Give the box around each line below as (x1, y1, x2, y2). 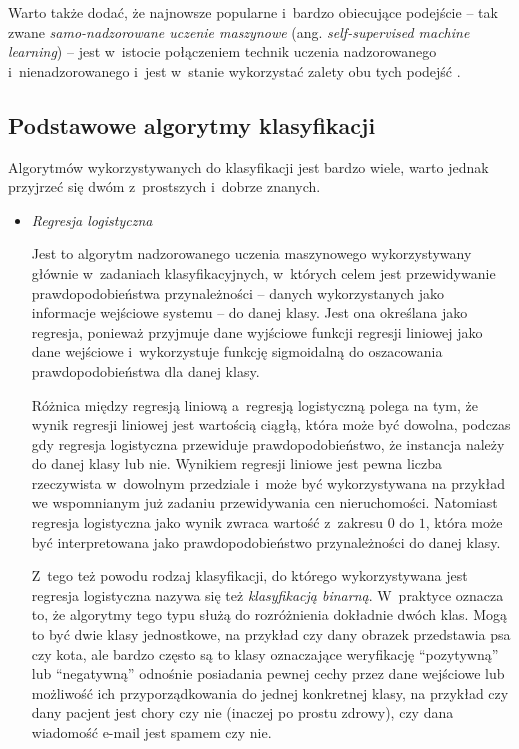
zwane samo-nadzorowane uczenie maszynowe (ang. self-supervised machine (8, 21, 470, 42)
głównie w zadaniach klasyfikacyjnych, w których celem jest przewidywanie (31, 262, 496, 283)
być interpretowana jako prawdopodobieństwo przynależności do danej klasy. (31, 531, 501, 552)
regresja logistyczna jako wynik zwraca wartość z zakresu (31, 512, 384, 533)
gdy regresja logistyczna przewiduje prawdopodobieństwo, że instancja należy (31, 433, 505, 454)
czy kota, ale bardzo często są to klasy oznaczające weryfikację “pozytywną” (31, 643, 499, 664)
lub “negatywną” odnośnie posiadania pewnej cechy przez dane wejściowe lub (31, 663, 505, 684)
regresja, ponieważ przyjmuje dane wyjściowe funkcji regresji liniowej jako (31, 321, 483, 342)
